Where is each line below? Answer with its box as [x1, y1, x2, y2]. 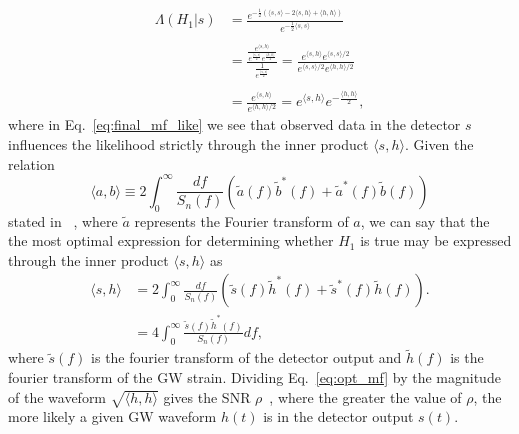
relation [8, 153, 55, 174]
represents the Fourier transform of [134, 210, 349, 231]
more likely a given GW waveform [8, 406, 217, 427]
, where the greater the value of [269, 386, 462, 407]
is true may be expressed [360, 230, 512, 251]
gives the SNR [163, 386, 251, 407]
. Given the [404, 134, 474, 155]
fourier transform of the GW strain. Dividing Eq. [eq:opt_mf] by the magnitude [8, 366, 501, 387]
